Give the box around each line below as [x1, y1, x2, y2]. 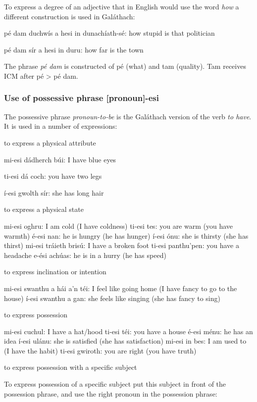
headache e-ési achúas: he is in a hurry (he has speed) [4, 250, 166, 260]
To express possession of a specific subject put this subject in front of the [4, 379, 226, 389]
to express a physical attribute [4, 137, 96, 148]
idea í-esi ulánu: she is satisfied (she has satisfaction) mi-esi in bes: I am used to [4, 336, 247, 346]
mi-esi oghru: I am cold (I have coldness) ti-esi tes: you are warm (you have [4, 220, 233, 231]
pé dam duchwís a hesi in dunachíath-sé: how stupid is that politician [4, 28, 215, 38]
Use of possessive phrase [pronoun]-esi [4, 92, 159, 104]
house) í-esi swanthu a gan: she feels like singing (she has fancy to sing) [4, 293, 220, 303]
